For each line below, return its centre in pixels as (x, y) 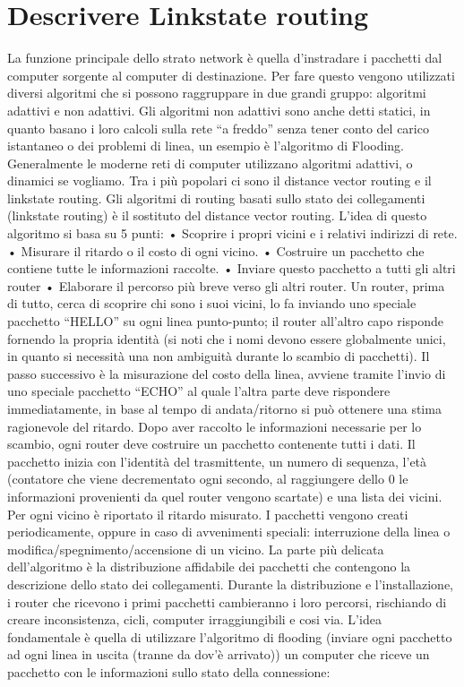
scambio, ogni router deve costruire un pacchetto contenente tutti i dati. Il (211, 444)
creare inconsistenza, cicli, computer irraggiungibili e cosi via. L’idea (194, 619)
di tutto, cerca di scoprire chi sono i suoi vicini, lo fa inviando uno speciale (212, 303)
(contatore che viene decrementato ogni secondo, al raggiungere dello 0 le (208, 479)
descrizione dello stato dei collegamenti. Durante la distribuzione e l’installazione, (231, 584)
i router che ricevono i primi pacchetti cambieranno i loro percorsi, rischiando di (227, 601)
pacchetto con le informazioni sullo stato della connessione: (169, 671)
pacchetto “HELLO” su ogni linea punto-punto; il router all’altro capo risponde (226, 321)
